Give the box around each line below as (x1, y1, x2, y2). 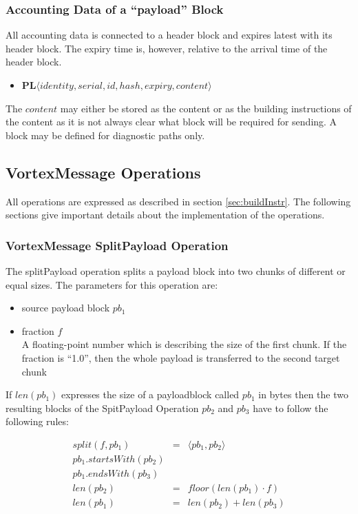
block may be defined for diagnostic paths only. (6, 127, 205, 142)
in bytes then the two (258, 387, 348, 402)
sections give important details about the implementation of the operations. (6, 207, 325, 222)
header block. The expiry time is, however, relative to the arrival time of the (6, 41, 328, 55)
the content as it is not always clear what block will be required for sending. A (6, 114, 337, 129)
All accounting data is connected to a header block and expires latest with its (6, 28, 333, 42)
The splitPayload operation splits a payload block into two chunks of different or (6, 263, 346, 278)
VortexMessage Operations (6, 161, 201, 183)
